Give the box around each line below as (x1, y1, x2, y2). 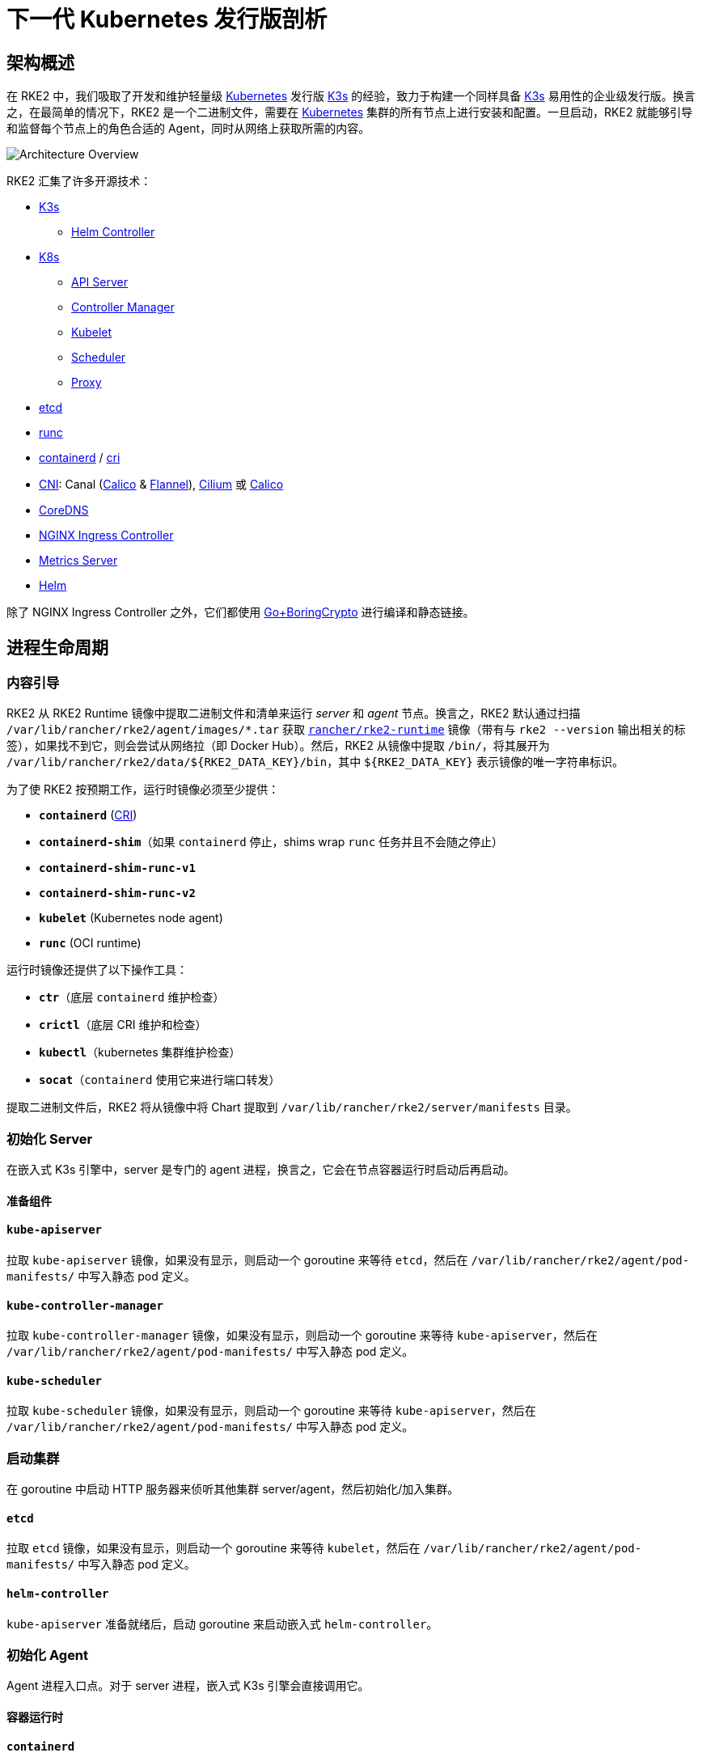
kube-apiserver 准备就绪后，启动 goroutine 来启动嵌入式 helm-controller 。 (6, 1616, 438, 1631)
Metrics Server (39, 553, 118, 568)
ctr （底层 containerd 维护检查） (39, 990, 225, 1005)
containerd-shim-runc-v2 (39, 887, 196, 900)
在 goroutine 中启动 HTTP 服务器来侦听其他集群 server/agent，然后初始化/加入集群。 (6, 1482, 459, 1497)
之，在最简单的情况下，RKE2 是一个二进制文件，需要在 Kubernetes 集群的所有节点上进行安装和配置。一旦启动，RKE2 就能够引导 (6, 105, 693, 120)
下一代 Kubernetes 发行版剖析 (6, 6, 328, 33)
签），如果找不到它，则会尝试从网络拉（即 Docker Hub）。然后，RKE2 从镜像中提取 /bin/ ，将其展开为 (6, 739, 550, 753)
